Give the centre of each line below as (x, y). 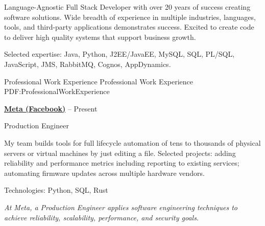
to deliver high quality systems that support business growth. (100, 37)
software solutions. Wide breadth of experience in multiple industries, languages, (130, 17)
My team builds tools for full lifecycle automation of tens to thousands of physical (132, 142)
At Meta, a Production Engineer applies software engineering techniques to (121, 207)
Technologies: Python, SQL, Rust (56, 190)
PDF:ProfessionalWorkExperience (57, 91)
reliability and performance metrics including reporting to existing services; (122, 163)
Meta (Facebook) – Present (51, 108)
